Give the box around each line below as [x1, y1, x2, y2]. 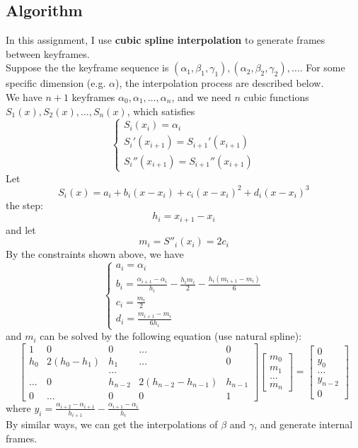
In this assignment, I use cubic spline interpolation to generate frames [6, 33, 325, 47]
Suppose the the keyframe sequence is [6, 60, 169, 75]
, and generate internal [254, 417, 353, 432]
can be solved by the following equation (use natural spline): [40, 329, 302, 343]
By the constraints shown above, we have [6, 247, 184, 261]
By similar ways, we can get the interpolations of [6, 417, 218, 432]
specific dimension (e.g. [6, 76, 106, 90]
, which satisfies [127, 103, 195, 118]
